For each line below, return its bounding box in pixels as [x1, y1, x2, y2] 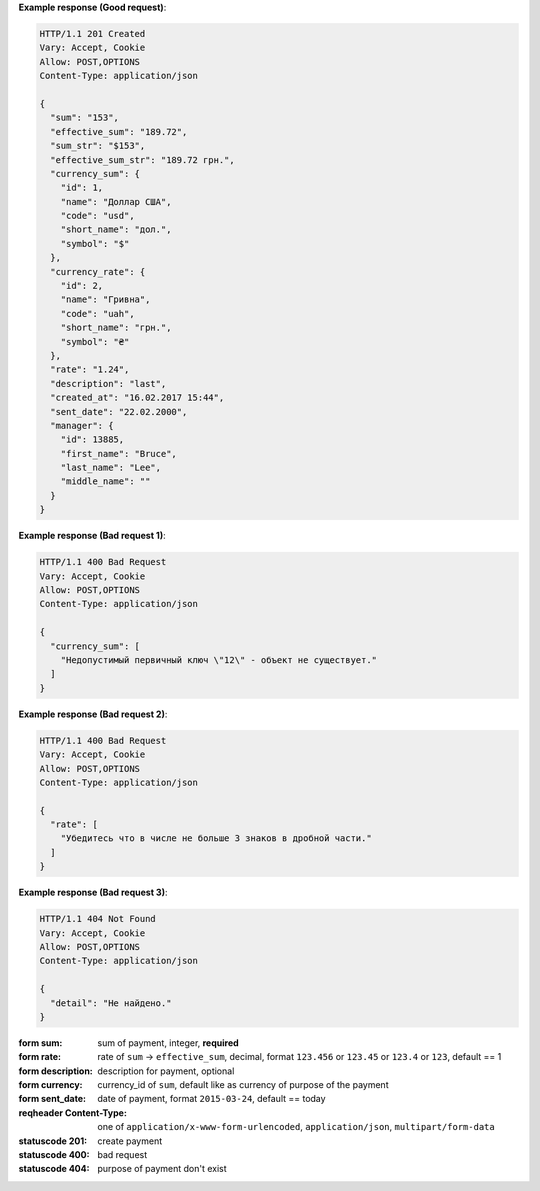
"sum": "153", [50, 112, 120, 124]
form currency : [18, 1079, 84, 1091]
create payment [97, 1135, 163, 1147]
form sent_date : [18, 1093, 87, 1105]
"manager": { [50, 420, 114, 431]
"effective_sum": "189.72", [50, 126, 188, 137]
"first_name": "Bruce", [60, 448, 177, 459]
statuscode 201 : [18, 1135, 88, 1147]
